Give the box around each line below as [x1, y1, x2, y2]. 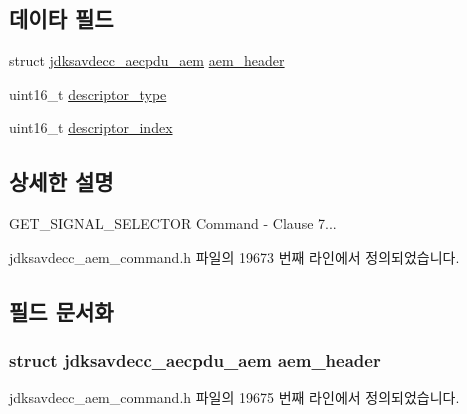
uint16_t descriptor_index [9, 117, 173, 138]
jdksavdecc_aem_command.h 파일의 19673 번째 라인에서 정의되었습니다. [9, 246, 460, 267]
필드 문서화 [9, 295, 114, 326]
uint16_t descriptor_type [9, 83, 167, 104]
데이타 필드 [9, 3, 114, 34]
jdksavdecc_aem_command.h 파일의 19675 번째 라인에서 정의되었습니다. [9, 387, 460, 408]
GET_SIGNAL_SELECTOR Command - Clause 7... [9, 213, 337, 234]
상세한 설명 [9, 166, 114, 197]
